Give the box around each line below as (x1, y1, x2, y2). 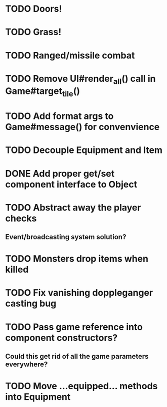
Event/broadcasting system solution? (5, 233, 127, 241)
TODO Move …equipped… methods (5, 381, 158, 392)
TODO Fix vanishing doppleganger (5, 287, 153, 299)
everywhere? (5, 360, 48, 369)
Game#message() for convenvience (5, 121, 160, 133)
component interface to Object (5, 178, 138, 190)
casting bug (5, 298, 57, 309)
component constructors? (5, 332, 118, 343)
